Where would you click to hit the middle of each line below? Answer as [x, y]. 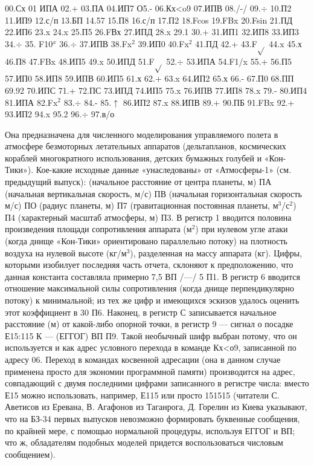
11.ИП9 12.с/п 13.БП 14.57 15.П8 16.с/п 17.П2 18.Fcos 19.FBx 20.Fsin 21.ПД [149, 20]
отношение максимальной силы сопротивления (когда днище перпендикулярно [149, 288]
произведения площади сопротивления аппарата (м [98, 229]
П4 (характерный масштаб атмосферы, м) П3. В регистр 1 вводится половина [148, 217]
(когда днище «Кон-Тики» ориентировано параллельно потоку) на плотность [146, 241]
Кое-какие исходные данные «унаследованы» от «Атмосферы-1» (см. [164, 170]
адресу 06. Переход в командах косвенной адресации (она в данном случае [143, 359]
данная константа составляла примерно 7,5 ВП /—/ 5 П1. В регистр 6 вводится [153, 276]
